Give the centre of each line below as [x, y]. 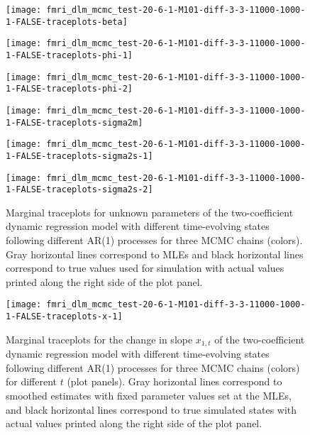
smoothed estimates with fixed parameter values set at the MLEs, [149, 395]
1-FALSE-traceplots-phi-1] [69, 55]
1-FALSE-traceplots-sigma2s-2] [79, 190]
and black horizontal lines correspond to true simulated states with [151, 409]
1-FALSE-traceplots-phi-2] [69, 89]
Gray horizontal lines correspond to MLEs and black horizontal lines [155, 254]
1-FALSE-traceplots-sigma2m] [74, 122]
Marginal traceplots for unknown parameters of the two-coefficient [150, 212]
